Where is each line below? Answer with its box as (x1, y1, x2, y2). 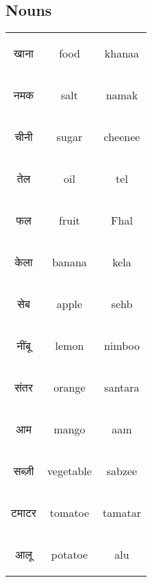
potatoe (51, 546, 88, 563)
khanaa (104, 45, 140, 62)
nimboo (103, 338, 140, 354)
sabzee (106, 463, 138, 479)
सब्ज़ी (13, 463, 34, 479)
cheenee (103, 129, 140, 145)
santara (104, 379, 140, 396)
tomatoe (49, 505, 90, 521)
